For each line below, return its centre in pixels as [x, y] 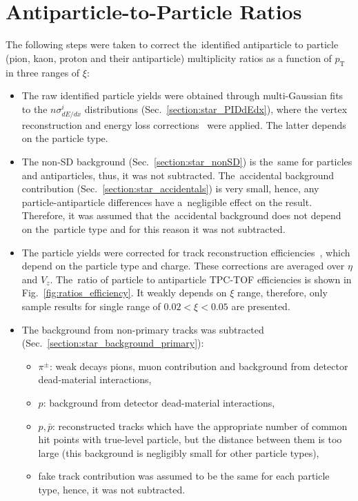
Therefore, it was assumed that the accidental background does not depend [181, 215]
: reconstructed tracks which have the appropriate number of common [200, 426]
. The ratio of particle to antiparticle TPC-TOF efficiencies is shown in [201, 279]
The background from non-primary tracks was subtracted [143, 329]
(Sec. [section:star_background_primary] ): [113, 343]
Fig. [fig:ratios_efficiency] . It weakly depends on [124, 293]
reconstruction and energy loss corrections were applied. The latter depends [184, 124]
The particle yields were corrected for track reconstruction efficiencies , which [186, 252]
